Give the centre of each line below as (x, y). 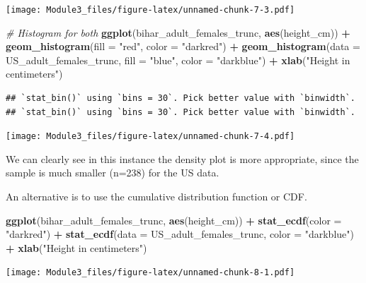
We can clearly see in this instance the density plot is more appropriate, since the (182, 158)
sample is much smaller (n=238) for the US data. (113, 173)
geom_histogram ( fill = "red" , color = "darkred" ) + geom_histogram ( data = (183, 46)
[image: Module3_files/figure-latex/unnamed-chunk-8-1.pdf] (150, 273)
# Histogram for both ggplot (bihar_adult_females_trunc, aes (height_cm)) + (178, 32)
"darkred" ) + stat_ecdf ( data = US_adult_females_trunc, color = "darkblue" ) (180, 234)
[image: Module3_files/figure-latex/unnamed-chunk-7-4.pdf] (150, 137)
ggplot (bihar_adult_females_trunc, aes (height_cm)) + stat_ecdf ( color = (174, 220)
